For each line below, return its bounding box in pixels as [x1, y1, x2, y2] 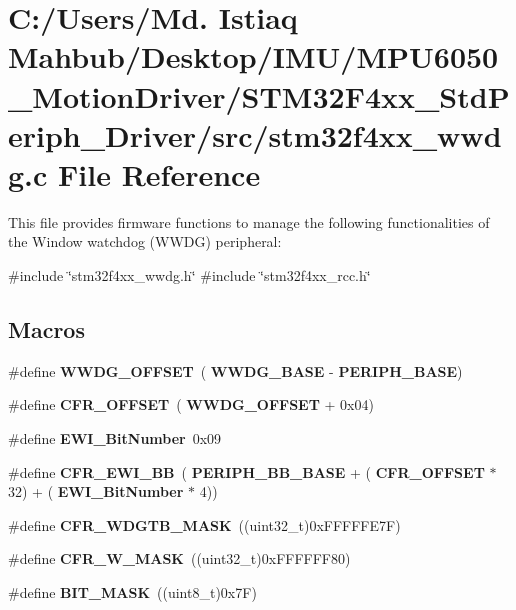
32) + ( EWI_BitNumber [8, 481, 184, 502]
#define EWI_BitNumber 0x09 [8, 428, 222, 449]
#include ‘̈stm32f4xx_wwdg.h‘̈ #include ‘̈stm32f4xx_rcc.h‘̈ [8, 265, 371, 286]
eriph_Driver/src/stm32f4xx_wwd [8, 114, 502, 155]
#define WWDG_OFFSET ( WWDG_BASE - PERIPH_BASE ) [8, 360, 463, 381]
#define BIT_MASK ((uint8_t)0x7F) [8, 582, 257, 603]
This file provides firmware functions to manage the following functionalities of [8, 211, 490, 232]
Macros [8, 314, 85, 345]
